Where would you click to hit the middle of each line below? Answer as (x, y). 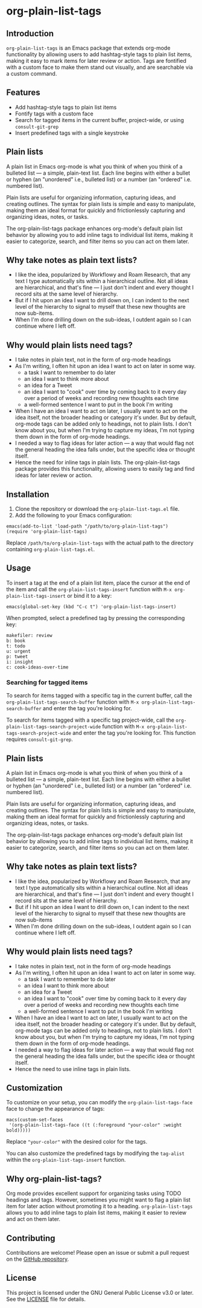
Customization (35, 1088)
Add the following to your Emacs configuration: (74, 516)
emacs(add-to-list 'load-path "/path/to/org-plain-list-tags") (87, 526)
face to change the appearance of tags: (55, 1109)
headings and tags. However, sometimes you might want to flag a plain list (99, 1200)
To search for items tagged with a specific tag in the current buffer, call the (99, 696)
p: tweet (17, 656)
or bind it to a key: (90, 595)
